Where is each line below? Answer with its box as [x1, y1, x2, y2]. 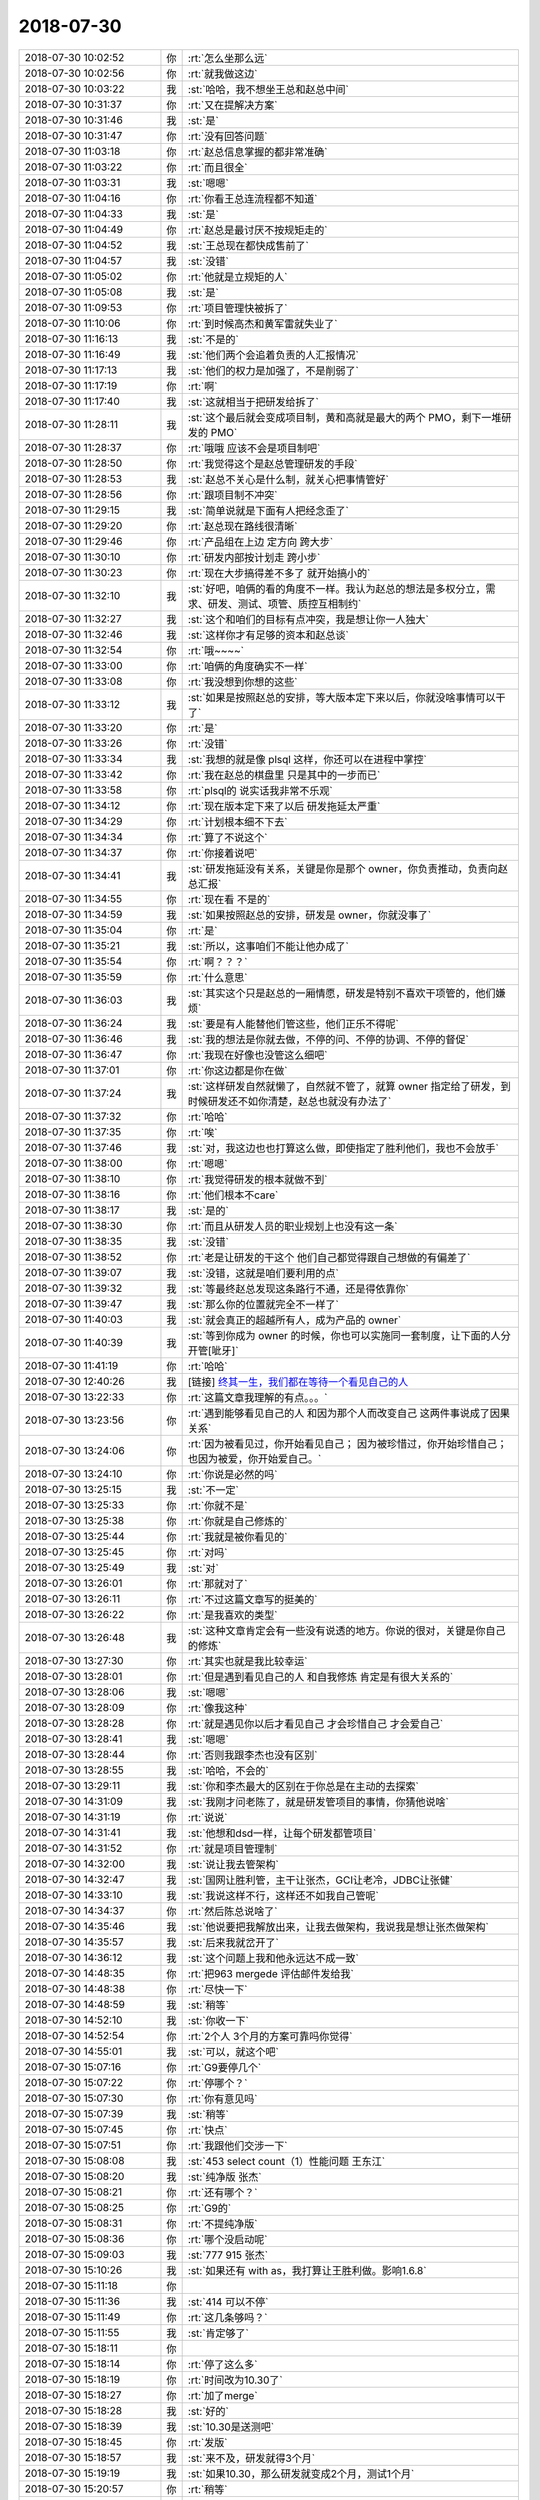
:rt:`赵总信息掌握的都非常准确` [187, 145, 328, 159]
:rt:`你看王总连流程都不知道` [187, 191, 318, 205]
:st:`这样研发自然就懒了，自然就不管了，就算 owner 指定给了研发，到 [187, 1079, 512, 1093]
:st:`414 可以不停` [187, 2295, 269, 2309]
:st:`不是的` [187, 332, 239, 346]
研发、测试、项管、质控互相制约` [207, 596, 362, 610]
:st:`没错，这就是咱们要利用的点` [187, 1266, 339, 1280]
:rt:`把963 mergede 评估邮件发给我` [187, 1966, 354, 1980]
